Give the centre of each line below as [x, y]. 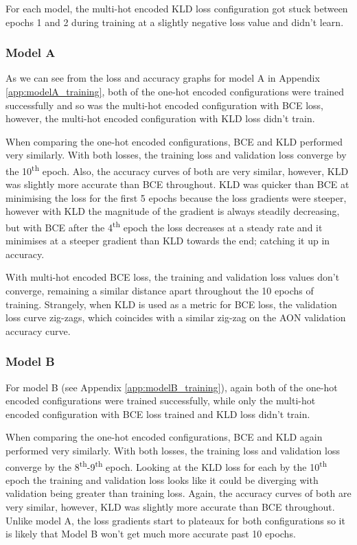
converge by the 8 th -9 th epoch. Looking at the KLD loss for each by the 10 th [166, 465]
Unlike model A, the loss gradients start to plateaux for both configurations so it [175, 520]
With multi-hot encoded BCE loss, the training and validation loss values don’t [173, 277]
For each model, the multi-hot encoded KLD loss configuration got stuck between [177, 8]
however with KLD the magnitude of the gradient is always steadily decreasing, [173, 211]
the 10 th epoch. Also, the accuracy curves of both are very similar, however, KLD [177, 170]
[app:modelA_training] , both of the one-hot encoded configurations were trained [175, 91]
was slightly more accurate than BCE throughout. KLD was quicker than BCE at [177, 184]
